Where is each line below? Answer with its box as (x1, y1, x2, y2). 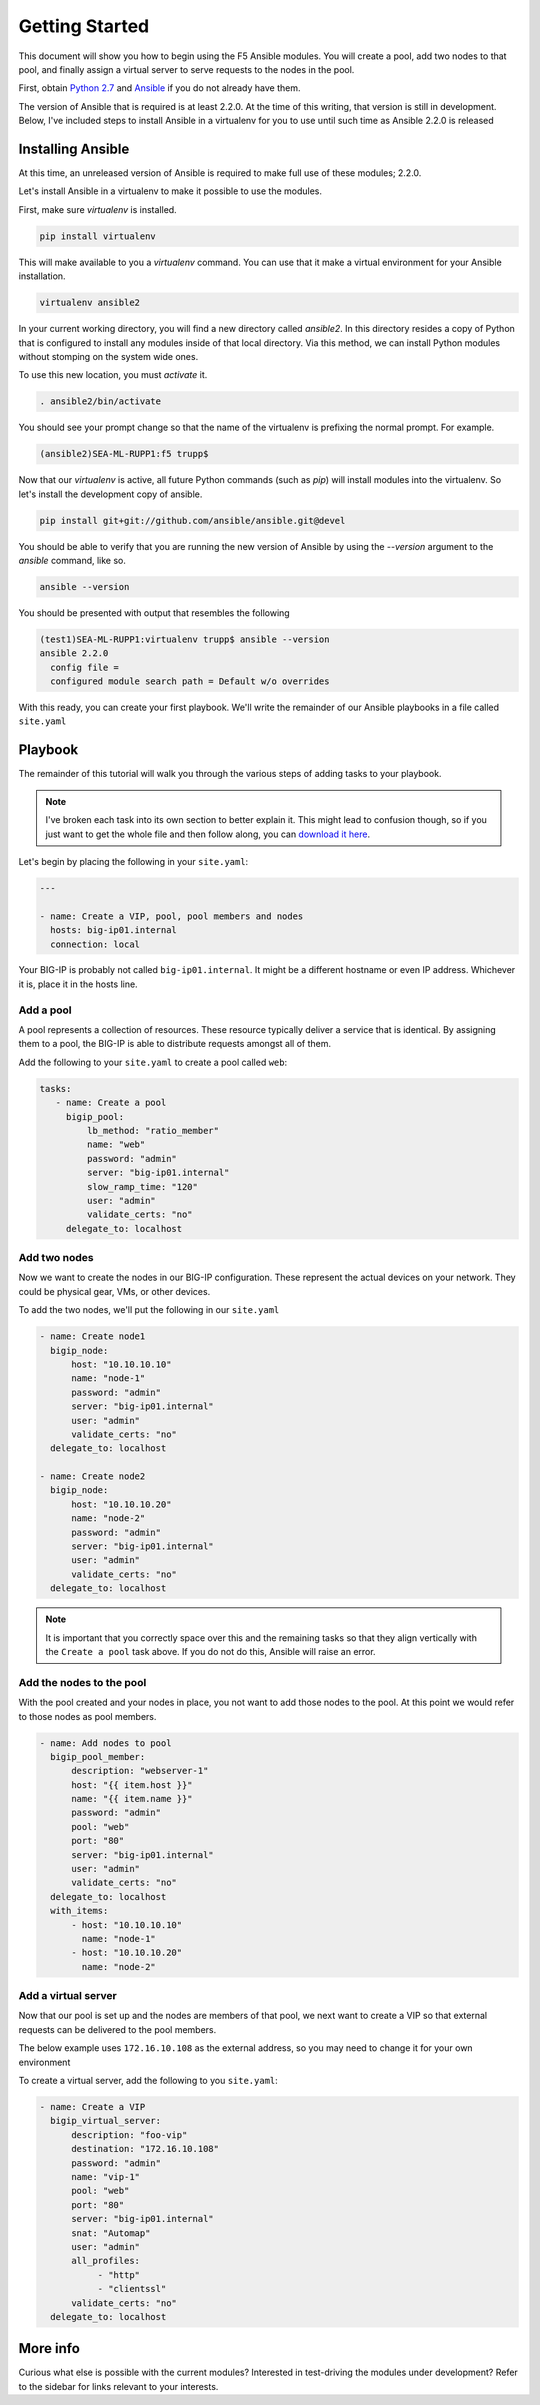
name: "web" (86, 1139, 146, 1150)
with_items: (50, 1905, 109, 1917)
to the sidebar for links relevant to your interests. (18, 2380, 219, 2392)
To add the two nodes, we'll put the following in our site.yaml (18, 1304, 280, 1316)
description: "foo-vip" (71, 2129, 188, 2140)
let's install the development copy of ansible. (18, 488, 203, 500)
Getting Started (18, 15, 150, 37)
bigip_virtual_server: (50, 2115, 162, 2127)
